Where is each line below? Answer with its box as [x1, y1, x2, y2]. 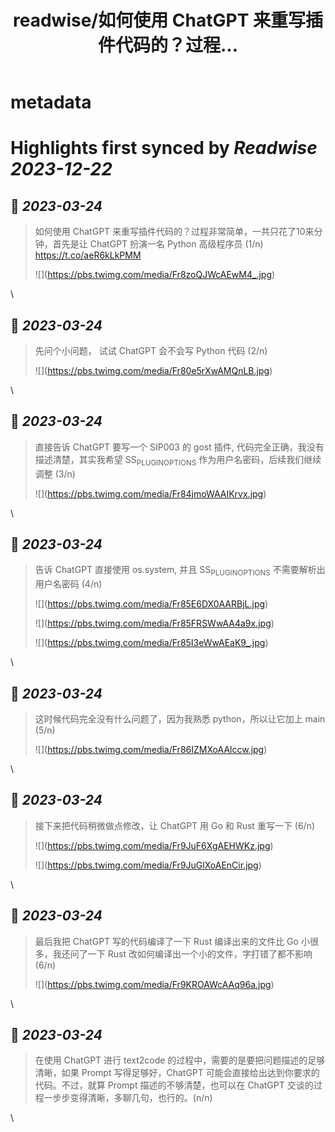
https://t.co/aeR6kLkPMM [34, 249, 142, 261]
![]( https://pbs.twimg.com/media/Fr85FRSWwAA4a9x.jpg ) [34, 617, 275, 630]
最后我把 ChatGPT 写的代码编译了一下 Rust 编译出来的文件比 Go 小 [34, 935, 310, 947]
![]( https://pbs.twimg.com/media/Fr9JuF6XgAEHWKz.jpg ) [34, 839, 274, 851]
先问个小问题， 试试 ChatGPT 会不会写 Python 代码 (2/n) [34, 345, 268, 356]
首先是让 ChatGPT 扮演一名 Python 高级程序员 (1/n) [52, 238, 264, 250]
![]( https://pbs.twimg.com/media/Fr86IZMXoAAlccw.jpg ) [34, 744, 268, 756]
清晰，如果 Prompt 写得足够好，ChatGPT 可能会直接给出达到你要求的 [34, 1067, 320, 1079]
